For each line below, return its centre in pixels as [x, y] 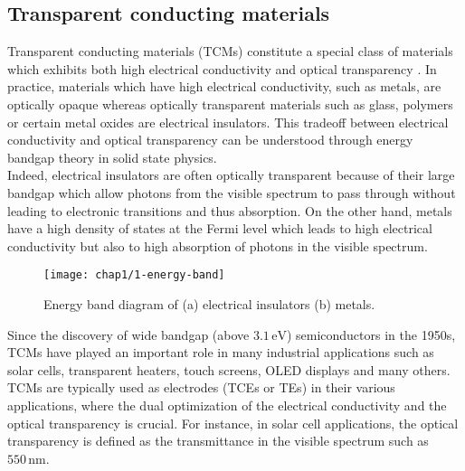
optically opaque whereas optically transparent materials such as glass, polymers [230, 104]
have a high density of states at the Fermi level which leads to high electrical [220, 228]
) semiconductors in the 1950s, [371, 334]
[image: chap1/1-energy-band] [134, 275]
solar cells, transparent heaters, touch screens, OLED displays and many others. [229, 369]
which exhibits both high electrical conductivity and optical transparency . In [222, 68]
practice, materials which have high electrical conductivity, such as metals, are [224, 86]
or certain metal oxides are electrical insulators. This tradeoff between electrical [228, 122]
